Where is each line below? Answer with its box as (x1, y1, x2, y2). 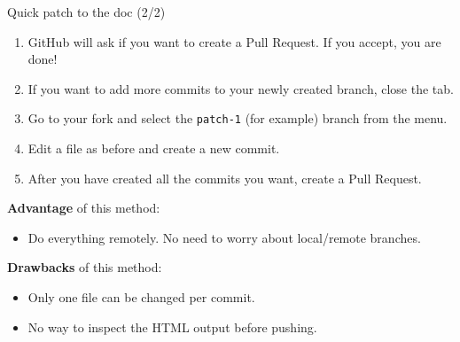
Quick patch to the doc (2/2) (7, 3, 166, 20)
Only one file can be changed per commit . (27, 288, 255, 306)
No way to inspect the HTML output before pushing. (27, 317, 317, 336)
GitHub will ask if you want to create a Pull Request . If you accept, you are (27, 32, 441, 51)
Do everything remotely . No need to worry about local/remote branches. (27, 228, 421, 246)
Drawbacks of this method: (7, 258, 162, 276)
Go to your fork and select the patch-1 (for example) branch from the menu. (27, 109, 448, 128)
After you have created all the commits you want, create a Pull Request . (27, 168, 422, 187)
